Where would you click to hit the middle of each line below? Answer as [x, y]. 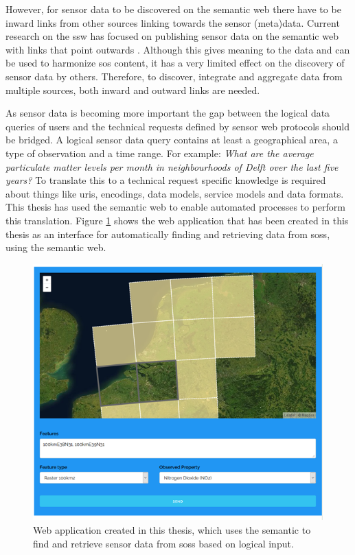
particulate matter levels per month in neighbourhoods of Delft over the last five [172, 166]
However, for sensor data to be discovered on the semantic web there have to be [173, 9]
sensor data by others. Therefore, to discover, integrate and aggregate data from [174, 76]
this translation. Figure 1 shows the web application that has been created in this [177, 220]
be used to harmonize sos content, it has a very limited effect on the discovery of [175, 63]
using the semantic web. [56, 247]
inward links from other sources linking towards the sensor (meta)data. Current [173, 22]
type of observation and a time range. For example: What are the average [160, 153]
